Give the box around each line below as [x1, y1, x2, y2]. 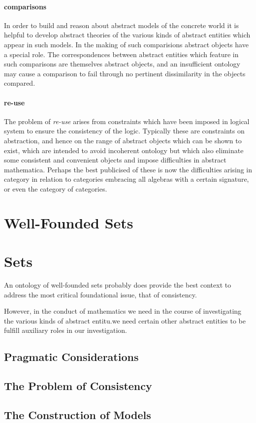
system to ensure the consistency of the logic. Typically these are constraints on [4, 126, 245, 136]
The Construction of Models [4, 407, 151, 422]
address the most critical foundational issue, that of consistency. [4, 289, 197, 299]
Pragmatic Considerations [4, 349, 139, 364]
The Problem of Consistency [4, 378, 152, 393]
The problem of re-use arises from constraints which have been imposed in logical [4, 116, 250, 126]
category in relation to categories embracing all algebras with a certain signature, [4, 174, 249, 184]
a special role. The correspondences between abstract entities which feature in [4, 49, 239, 59]
